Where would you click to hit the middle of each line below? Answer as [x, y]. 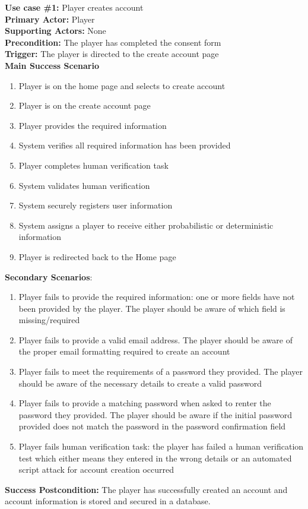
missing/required [49, 320]
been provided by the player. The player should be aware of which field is [152, 308]
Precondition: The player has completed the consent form [113, 42]
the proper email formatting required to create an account [124, 351]
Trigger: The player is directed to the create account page [112, 54]
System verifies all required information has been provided [125, 145]
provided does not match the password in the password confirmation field [152, 426]
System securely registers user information [96, 205]
